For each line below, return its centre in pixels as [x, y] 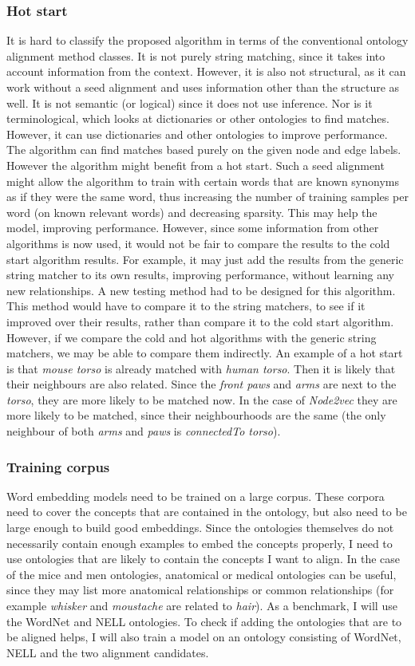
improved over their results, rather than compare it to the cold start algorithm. [200, 321]
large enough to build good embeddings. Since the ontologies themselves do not [200, 528]
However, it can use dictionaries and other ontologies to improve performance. [197, 134]
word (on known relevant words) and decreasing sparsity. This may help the [192, 212]
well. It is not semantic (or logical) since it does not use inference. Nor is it [190, 102]
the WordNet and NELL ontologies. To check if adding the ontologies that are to [204, 621]
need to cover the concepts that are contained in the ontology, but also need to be [207, 512]
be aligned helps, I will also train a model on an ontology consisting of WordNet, [204, 637]
